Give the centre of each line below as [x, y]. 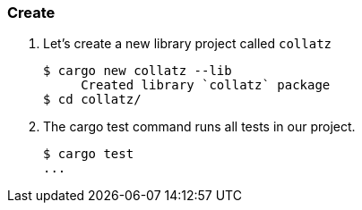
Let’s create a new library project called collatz [187, 44]
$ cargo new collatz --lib [138, 71]
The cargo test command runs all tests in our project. [199, 127]
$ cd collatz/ [92, 100]
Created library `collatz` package [206, 85]
